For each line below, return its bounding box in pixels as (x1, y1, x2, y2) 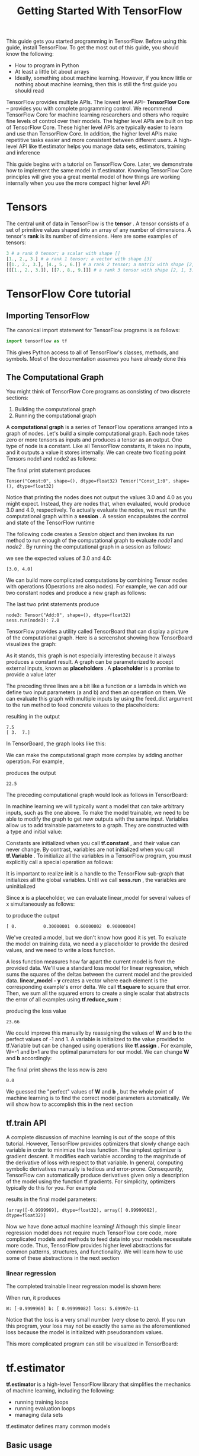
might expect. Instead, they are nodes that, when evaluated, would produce (6, 500, 191, 508)
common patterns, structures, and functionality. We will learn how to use (6, 1248, 184, 1255)
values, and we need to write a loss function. (6, 947, 115, 954)
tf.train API (6, 1118, 47, 1128)
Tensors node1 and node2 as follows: (6, 455, 97, 462)
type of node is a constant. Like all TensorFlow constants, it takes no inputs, (6, 443, 191, 450)
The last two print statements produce (6, 601, 99, 608)
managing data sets (14, 1411, 63, 1419)
